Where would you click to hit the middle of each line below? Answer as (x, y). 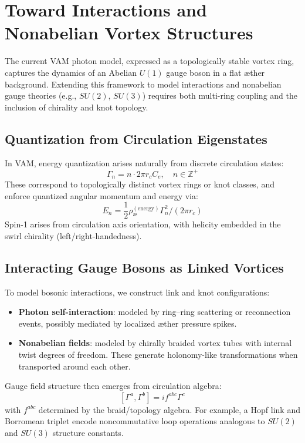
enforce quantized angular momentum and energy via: (101, 195)
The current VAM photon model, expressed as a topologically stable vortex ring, (150, 61)
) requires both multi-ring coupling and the (220, 95)
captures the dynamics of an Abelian (71, 72)
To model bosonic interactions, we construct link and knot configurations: (137, 292)
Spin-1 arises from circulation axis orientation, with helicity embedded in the (143, 224)
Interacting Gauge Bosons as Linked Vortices (144, 267)
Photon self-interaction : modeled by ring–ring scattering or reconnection (155, 312)
